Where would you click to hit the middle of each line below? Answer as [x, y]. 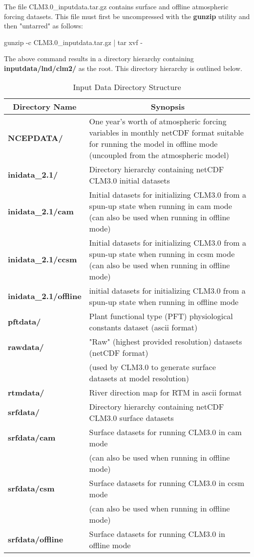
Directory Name [45, 106]
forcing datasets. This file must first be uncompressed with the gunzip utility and [127, 16]
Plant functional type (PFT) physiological [161, 316]
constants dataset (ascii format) [143, 327]
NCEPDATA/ [35, 138]
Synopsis [168, 106]
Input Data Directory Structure [127, 87]
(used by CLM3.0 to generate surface [152, 367]
